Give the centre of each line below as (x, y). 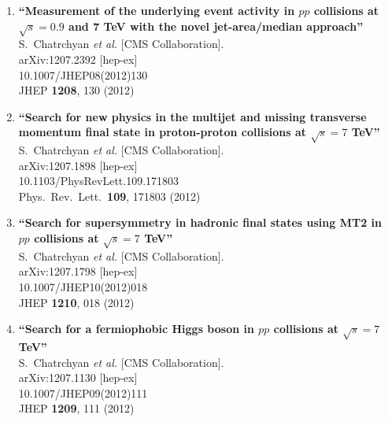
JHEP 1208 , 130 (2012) (76, 90)
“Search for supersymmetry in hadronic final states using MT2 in (200, 222)
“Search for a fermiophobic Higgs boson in (136, 329)
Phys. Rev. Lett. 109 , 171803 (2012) (109, 196)
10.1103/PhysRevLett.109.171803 (99, 181)
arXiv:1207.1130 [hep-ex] (78, 378)
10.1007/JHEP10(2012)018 (83, 287)
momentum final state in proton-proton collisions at (162, 132)
